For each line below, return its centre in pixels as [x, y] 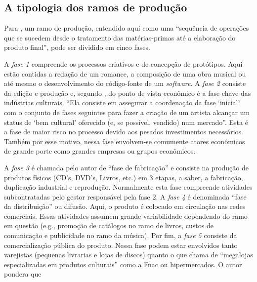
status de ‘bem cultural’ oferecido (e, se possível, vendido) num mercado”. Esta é [126, 122]
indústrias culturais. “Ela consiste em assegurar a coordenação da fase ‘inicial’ [122, 102]
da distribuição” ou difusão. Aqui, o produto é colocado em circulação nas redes [125, 206]
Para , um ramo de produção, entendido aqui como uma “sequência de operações [127, 28]
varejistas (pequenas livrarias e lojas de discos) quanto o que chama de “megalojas [128, 255]
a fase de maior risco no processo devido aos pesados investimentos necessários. [124, 132]
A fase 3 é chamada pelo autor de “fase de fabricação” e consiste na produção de [126, 167]
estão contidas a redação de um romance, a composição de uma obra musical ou [125, 73]
